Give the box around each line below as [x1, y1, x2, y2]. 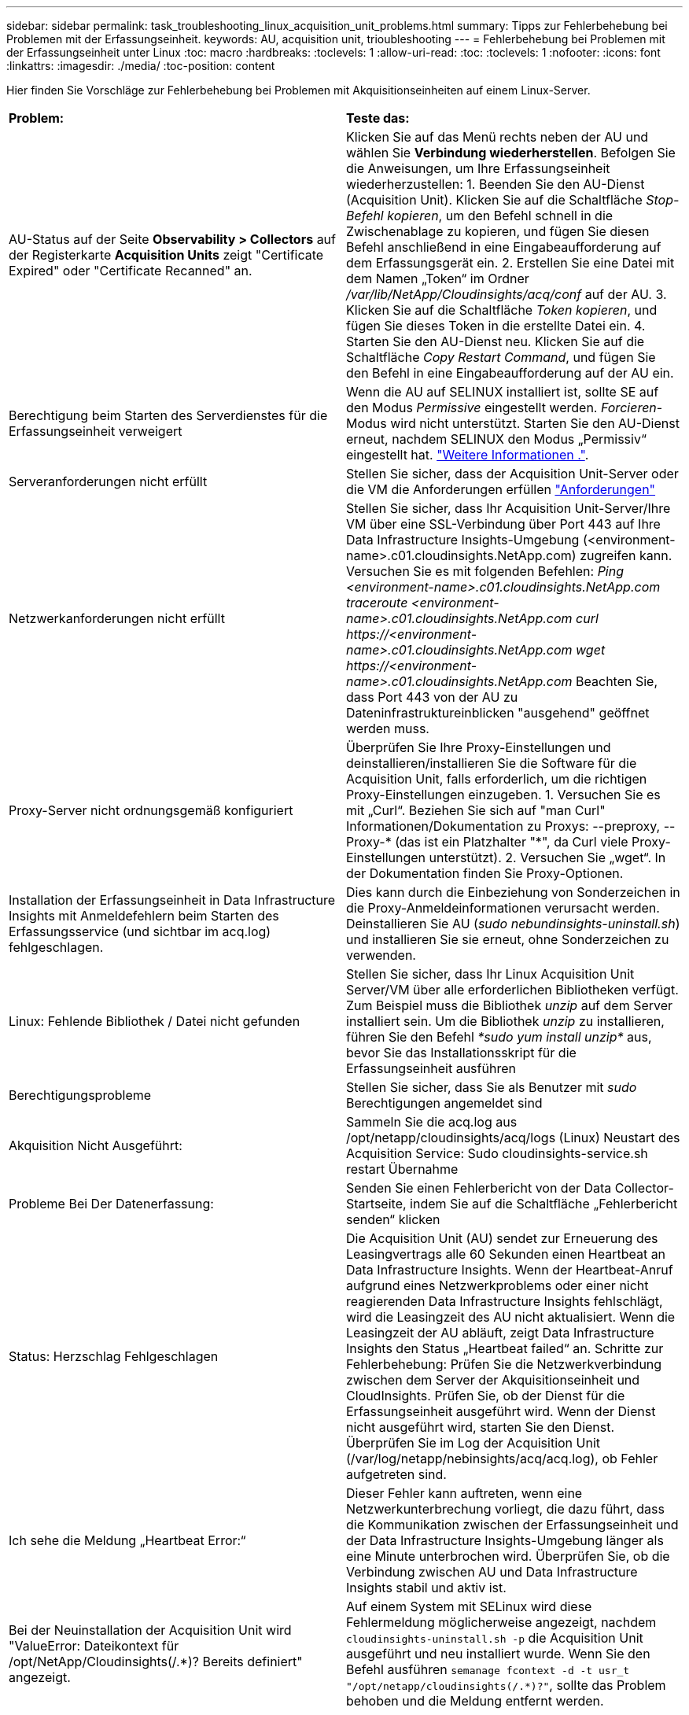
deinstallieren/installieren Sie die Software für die [346, 755, 637, 771]
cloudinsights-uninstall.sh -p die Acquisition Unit [346, 1630, 643, 1646]
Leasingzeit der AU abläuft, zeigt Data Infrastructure [346, 1325, 654, 1341]
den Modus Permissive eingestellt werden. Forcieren [346, 400, 657, 415]
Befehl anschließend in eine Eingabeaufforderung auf [346, 239, 661, 255]
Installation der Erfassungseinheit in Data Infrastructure [9, 892, 336, 908]
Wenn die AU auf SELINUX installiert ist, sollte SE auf [346, 384, 659, 400]
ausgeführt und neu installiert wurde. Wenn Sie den [346, 1646, 650, 1662]
